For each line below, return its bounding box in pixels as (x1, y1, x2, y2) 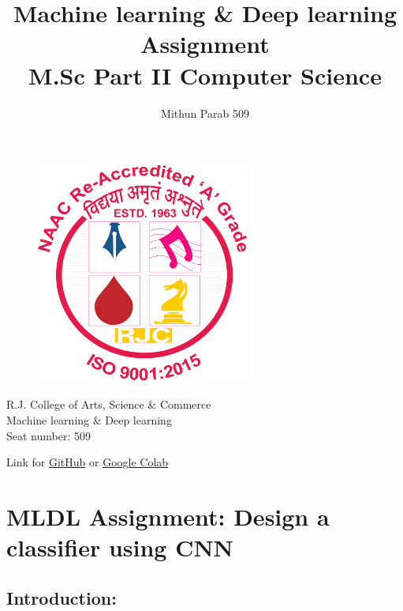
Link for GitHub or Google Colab (6, 454, 169, 470)
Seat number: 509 (6, 427, 91, 443)
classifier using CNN (6, 531, 233, 564)
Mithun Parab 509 (161, 104, 249, 121)
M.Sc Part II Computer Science (28, 58, 382, 91)
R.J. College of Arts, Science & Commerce (6, 396, 211, 413)
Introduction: (6, 585, 117, 609)
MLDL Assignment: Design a (6, 500, 330, 533)
